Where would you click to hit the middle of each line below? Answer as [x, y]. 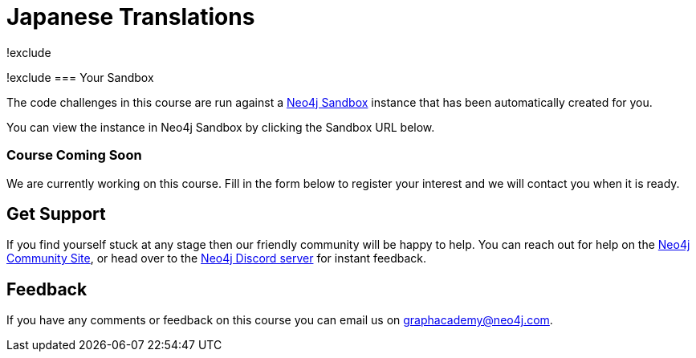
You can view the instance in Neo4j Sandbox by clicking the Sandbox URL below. [221, 127]
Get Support [56, 214]
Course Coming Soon [74, 155]
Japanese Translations [131, 17]
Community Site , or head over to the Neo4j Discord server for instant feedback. [217, 258]
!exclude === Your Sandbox [80, 77]
